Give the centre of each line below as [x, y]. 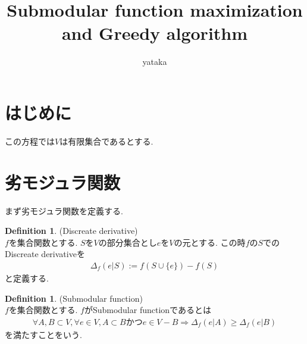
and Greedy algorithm [155, 33]
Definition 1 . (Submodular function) [74, 298]
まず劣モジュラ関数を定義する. [64, 210]
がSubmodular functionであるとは [148, 310]
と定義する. [27, 278]
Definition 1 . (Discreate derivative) [71, 231]
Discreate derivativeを [45, 254]
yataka [155, 62]
